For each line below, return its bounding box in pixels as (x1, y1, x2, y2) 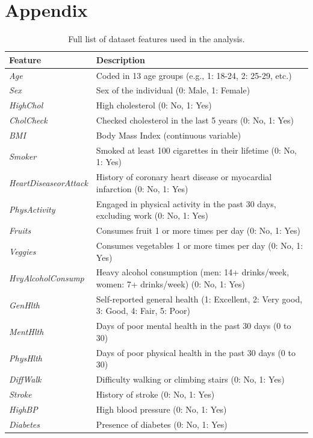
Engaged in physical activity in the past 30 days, (96, 197, 276, 210)
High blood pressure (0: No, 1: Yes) (96, 402, 227, 415)
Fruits (9, 224, 31, 237)
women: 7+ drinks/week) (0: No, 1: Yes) (96, 277, 245, 290)
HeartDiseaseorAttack (9, 177, 88, 189)
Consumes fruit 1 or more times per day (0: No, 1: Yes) (96, 224, 300, 237)
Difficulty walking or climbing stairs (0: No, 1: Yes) (96, 373, 285, 386)
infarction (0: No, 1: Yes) (96, 182, 188, 195)
